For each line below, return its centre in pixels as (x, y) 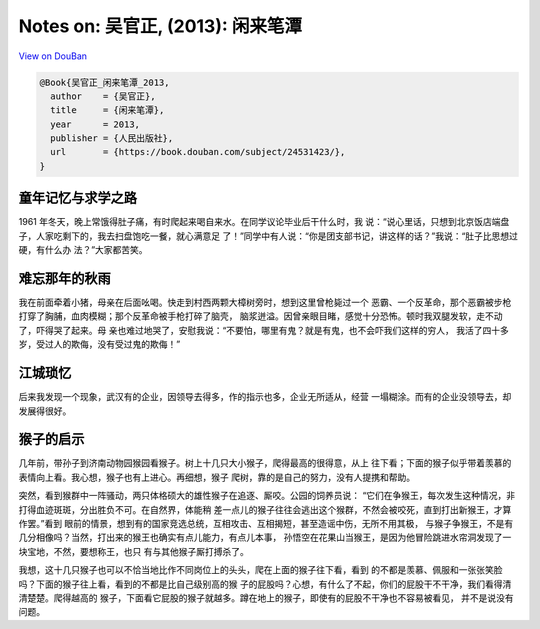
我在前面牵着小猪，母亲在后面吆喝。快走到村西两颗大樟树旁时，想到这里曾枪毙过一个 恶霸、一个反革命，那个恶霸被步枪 (265, 302)
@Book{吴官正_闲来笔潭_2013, (104, 82)
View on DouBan (53, 56)
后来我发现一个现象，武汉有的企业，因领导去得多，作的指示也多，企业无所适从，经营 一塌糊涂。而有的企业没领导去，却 (265, 397)
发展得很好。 (45, 411)
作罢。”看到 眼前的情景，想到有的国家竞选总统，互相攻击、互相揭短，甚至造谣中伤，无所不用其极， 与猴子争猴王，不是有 (266, 523)
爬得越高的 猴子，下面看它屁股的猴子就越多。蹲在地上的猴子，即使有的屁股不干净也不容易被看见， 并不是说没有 (283, 597)
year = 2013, (95, 124)
